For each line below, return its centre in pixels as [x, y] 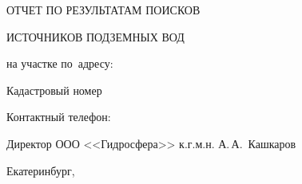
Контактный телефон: [59, 117]
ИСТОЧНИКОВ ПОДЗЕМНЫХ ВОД [95, 36]
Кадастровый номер [54, 90]
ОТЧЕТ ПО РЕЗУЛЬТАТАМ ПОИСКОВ [103, 10]
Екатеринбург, [41, 170]
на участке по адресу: [60, 63]
